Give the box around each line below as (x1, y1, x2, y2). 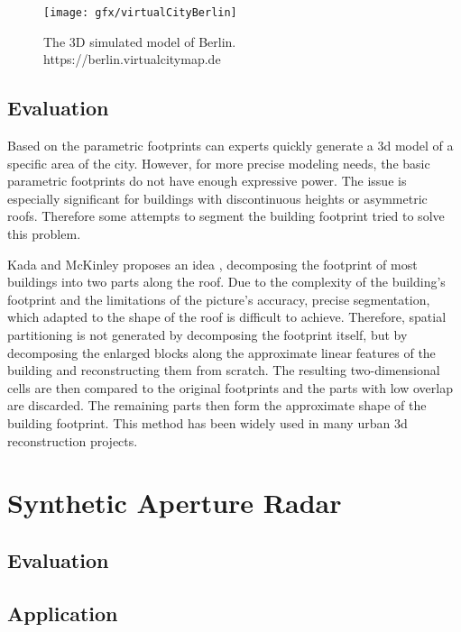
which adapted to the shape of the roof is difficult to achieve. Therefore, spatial (7, 307, 447, 326)
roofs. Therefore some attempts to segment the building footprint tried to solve (7, 206, 445, 225)
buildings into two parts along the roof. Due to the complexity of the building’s (7, 272, 446, 291)
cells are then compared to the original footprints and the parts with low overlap (7, 378, 453, 397)
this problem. (7, 224, 81, 243)
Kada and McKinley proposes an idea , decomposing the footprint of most (7, 254, 418, 273)
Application (7, 599, 118, 627)
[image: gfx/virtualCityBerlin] (43, 6, 237, 19)
